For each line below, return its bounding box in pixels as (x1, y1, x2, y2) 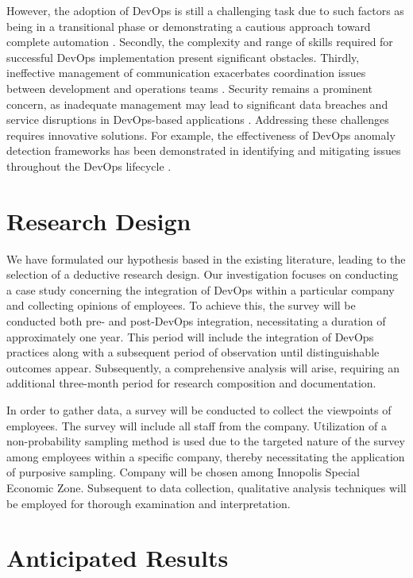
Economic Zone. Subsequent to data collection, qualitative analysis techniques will (6, 479, 407, 495)
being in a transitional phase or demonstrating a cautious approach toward (6, 17, 371, 34)
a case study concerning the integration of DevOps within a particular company (6, 281, 395, 298)
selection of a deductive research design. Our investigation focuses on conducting (6, 266, 399, 283)
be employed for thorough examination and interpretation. (6, 495, 291, 511)
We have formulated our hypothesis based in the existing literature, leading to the (6, 250, 406, 267)
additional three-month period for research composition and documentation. (6, 375, 376, 391)
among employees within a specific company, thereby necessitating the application (6, 448, 405, 464)
